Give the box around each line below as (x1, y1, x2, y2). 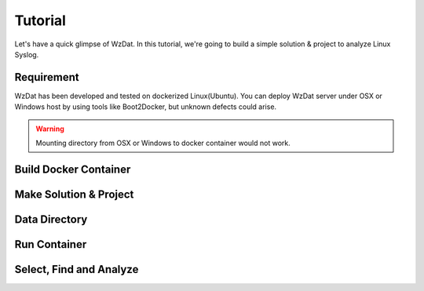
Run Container (14, 238, 87, 251)
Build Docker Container (14, 162, 131, 176)
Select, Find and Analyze (14, 263, 139, 276)
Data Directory (14, 213, 88, 226)
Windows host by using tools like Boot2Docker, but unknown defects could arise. (14, 102, 277, 111)
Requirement (14, 71, 80, 84)
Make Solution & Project (14, 187, 134, 201)
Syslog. (14, 49, 39, 59)
